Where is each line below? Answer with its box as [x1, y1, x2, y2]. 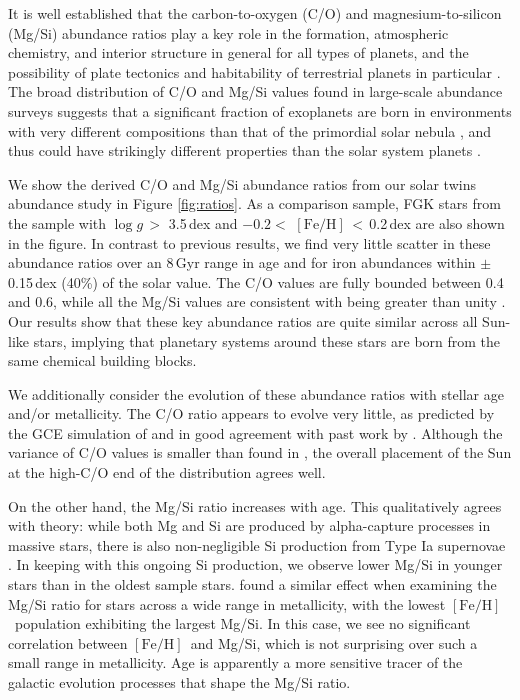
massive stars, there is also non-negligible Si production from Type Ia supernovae [8, 534, 506, 555]
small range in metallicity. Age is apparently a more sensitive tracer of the [8, 652, 463, 673]
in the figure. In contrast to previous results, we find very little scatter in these [8, 232, 491, 253]
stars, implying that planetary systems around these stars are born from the [33, 330, 501, 351]
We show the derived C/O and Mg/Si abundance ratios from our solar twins [8, 173, 476, 194]
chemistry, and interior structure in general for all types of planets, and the [8, 42, 469, 63]
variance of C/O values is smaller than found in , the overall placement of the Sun [8, 442, 512, 463]
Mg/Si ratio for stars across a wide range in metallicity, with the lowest [8, 593, 446, 614]
